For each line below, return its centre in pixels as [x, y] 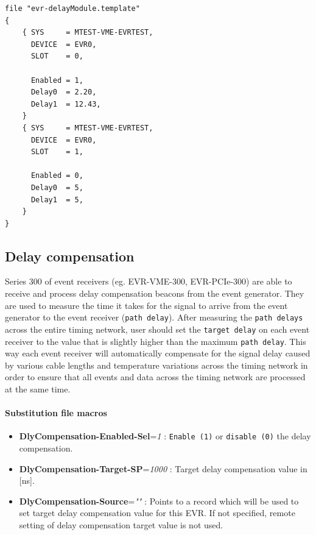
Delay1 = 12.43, [66, 104]
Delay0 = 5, [57, 187]
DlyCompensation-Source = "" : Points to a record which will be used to [159, 501]
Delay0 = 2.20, [64, 92]
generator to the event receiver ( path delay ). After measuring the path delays [154, 317]
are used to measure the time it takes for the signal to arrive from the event [146, 305]
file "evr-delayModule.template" [72, 9]
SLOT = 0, [57, 56]
